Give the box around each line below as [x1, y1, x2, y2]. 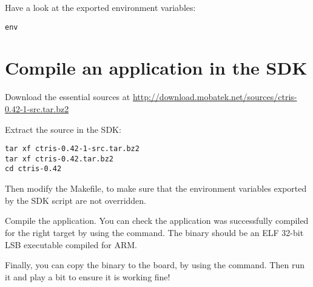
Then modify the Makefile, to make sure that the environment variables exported [5, 182, 307, 195]
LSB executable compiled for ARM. [5, 238, 138, 251]
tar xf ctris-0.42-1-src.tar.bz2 [5, 144, 140, 154]
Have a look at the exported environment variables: [5, 1, 196, 13]
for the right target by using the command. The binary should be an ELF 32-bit [5, 226, 304, 238]
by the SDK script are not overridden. [5, 194, 147, 206]
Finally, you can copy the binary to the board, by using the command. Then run [5, 258, 305, 271]
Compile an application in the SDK [5, 55, 308, 80]
